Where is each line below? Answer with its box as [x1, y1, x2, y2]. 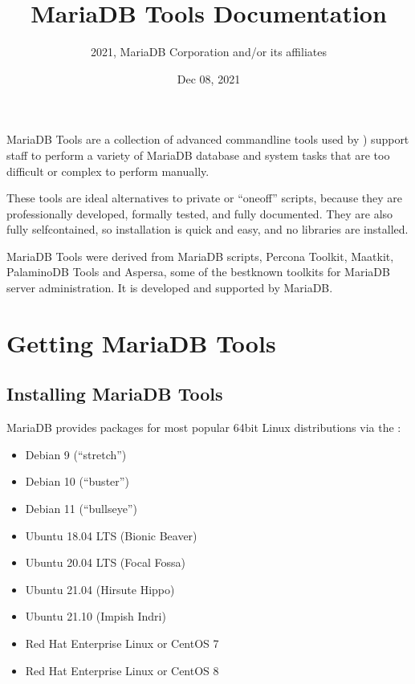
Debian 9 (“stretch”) [25, 446, 127, 462]
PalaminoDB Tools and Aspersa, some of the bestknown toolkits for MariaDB [6, 263, 390, 280]
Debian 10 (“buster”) [25, 473, 129, 490]
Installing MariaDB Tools [6, 381, 223, 406]
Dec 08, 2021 [177, 70, 241, 87]
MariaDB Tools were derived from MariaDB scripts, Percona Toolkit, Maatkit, [6, 247, 394, 264]
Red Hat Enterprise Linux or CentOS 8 [25, 662, 219, 678]
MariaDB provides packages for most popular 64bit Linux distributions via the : [6, 419, 401, 436]
